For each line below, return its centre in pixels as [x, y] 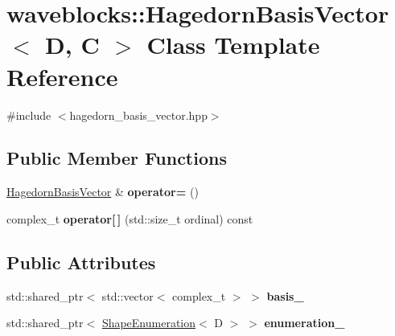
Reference [62, 76]
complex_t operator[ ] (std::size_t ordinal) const [130, 218]
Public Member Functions [117, 158]
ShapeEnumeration [149, 323]
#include [29, 115]
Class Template [233, 45]
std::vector [128, 295]
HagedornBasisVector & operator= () [103, 192]
